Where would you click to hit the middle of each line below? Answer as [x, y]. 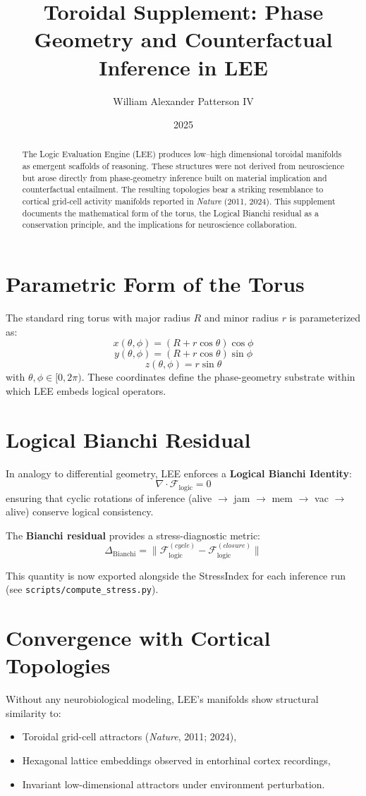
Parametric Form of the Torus [155, 284]
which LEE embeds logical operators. [86, 390]
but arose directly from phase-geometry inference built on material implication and [175, 177]
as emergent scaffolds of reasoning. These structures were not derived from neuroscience [183, 166]
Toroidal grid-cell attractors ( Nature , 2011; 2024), [129, 736]
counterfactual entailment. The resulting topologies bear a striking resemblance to [173, 189]
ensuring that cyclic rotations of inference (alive [109, 497]
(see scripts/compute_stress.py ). [82, 589]
